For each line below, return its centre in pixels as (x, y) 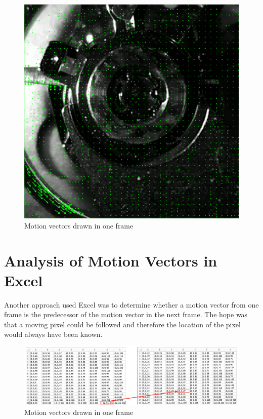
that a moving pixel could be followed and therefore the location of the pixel (122, 324)
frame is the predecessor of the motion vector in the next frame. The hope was (126, 314)
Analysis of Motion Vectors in (111, 260)
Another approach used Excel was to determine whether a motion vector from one (131, 304)
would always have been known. (53, 334)
